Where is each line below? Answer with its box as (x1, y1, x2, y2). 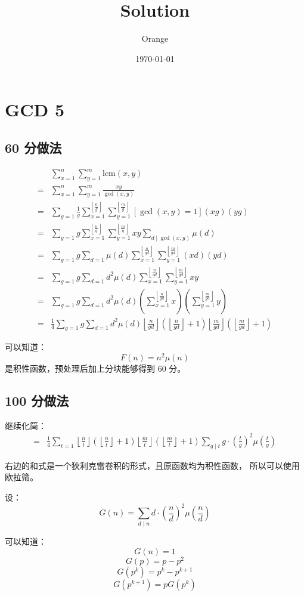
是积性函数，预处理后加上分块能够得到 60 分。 (5, 362, 186, 375)
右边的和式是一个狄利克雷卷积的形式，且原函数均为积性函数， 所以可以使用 (5, 459, 300, 471)
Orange (141, 32, 169, 45)
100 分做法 (5, 391, 69, 409)
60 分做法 (5, 138, 62, 156)
